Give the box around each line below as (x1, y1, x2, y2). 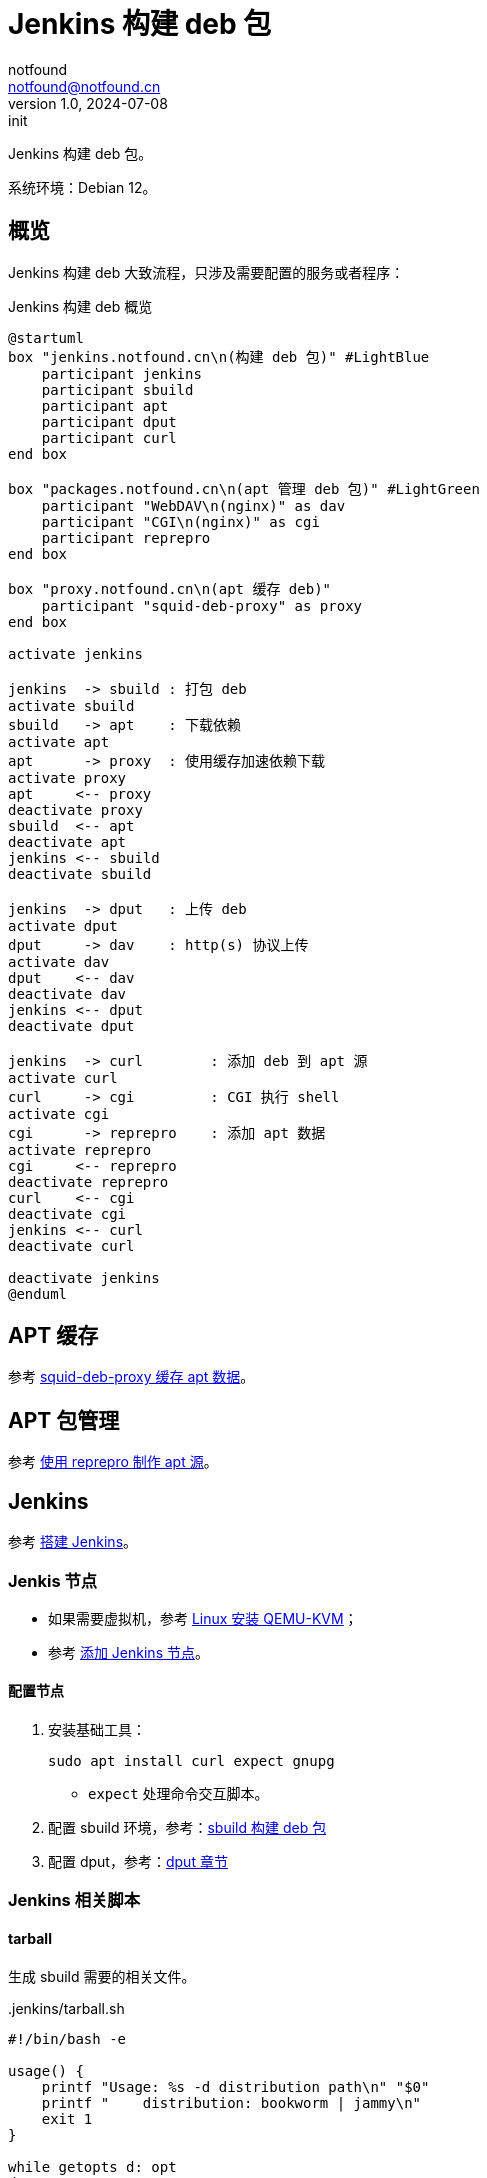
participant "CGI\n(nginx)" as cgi (41, 513, 320, 530)
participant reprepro (41, 529, 211, 546)
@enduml (8, 1285, 68, 1302)
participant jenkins (41, 365, 202, 382)
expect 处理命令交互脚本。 (88, 1785, 269, 1803)
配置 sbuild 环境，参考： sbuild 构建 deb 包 (48, 1819, 327, 1837)
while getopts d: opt (8, 2158, 177, 2175)
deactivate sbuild (8, 865, 152, 882)
